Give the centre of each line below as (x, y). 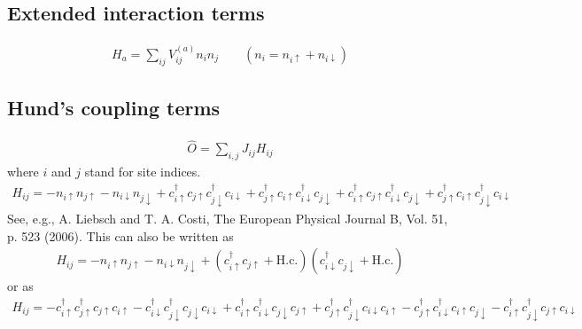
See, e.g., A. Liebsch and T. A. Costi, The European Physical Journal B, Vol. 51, (228, 218)
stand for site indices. (143, 172)
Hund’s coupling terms (114, 108)
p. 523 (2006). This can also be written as (120, 235)
